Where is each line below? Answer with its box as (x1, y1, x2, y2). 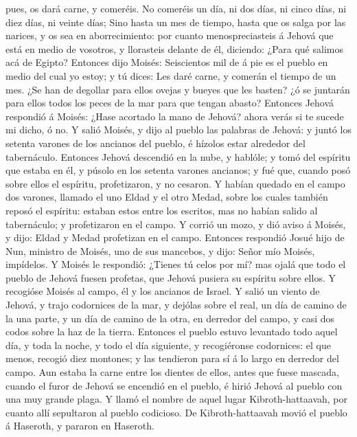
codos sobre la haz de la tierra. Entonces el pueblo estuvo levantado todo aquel (5, 324, 338, 339)
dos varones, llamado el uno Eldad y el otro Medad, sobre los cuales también (5, 190, 328, 204)
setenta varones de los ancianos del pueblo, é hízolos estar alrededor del (5, 135, 306, 150)
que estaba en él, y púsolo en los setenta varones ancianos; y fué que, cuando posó (5, 163, 351, 177)
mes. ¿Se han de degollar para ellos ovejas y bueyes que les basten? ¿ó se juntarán (5, 82, 350, 96)
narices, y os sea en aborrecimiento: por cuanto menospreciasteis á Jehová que (5, 28, 334, 43)
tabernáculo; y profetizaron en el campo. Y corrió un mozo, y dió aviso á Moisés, (5, 216, 346, 231)
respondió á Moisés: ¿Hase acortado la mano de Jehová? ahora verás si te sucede (5, 109, 344, 123)
